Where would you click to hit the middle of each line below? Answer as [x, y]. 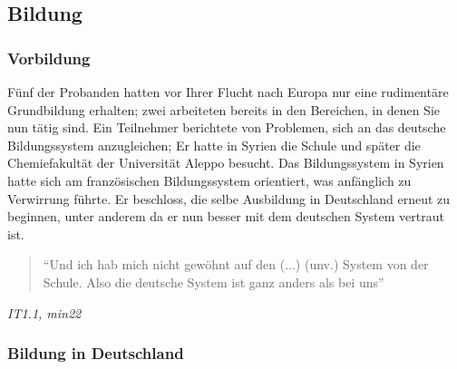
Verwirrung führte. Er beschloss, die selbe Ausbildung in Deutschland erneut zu [229, 198]
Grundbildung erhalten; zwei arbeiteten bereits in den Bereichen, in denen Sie [224, 109]
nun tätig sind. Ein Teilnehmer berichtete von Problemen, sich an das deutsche [227, 127]
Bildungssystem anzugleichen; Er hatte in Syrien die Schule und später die [214, 145]
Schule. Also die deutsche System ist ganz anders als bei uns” [214, 282]
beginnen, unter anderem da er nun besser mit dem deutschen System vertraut [226, 216]
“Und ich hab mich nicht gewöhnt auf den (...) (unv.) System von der [236, 264]
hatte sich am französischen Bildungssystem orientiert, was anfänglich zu [209, 180]
